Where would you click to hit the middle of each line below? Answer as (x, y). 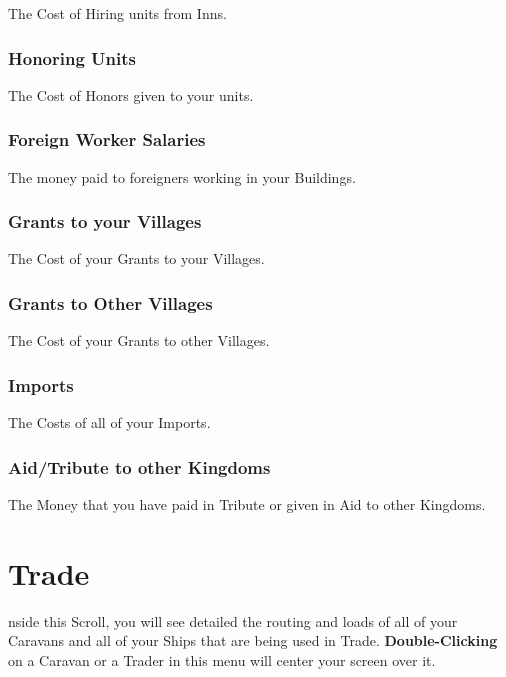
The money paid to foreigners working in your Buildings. (182, 176)
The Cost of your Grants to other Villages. (139, 340)
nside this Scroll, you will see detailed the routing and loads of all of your (233, 620)
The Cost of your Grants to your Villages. (136, 258)
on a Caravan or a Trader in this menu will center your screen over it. (222, 659)
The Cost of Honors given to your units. (131, 94)
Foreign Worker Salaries (107, 139)
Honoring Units (72, 57)
